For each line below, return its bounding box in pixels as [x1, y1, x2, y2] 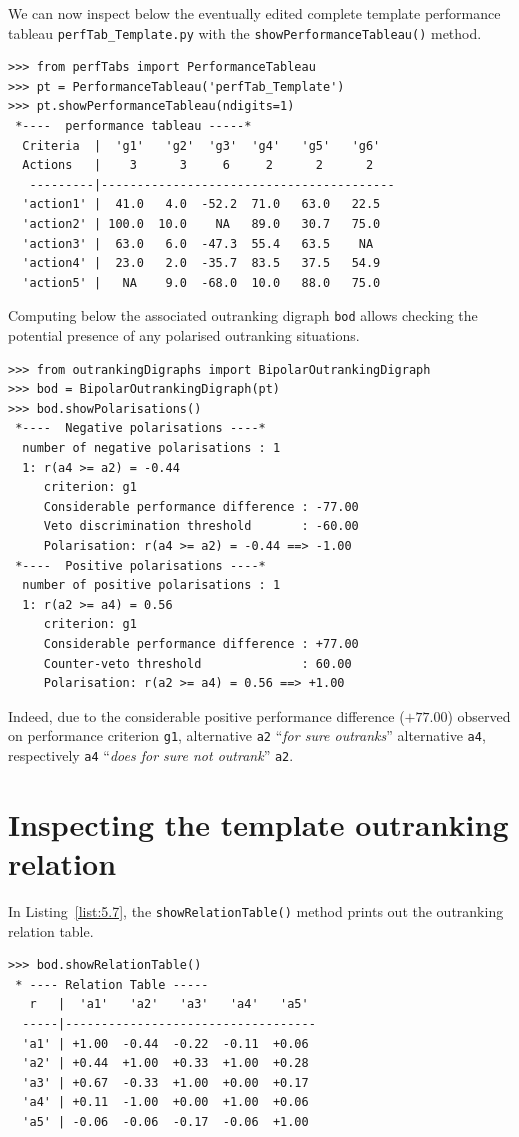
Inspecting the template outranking [8, 803, 509, 844]
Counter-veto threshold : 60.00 [43, 656, 352, 671]
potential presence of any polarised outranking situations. [8, 325, 360, 346]
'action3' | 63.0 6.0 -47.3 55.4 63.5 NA [22, 236, 374, 251]
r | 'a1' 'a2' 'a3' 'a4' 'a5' [29, 997, 309, 1012]
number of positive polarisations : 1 [22, 578, 281, 593]
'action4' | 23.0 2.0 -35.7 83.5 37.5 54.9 [22, 256, 381, 271]
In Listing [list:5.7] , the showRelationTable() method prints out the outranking [8, 900, 504, 921]
